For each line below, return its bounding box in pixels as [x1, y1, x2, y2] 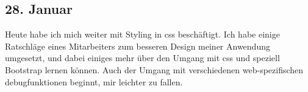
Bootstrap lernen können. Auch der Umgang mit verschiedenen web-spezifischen [5, 63, 304, 76]
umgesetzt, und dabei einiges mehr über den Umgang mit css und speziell [5, 51, 280, 64]
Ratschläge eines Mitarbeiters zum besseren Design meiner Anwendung [5, 39, 270, 52]
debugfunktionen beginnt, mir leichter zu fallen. [5, 75, 183, 88]
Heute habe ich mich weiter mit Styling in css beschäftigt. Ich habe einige [5, 28, 280, 41]
